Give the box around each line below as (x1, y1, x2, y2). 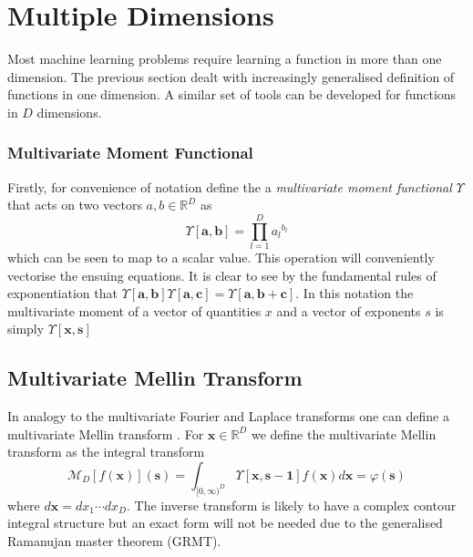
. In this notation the (295, 284, 414, 303)
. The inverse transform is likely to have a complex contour (126, 495, 457, 514)
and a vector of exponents (276, 301, 421, 320)
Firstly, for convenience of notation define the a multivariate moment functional (7, 177, 452, 196)
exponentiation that (7, 284, 118, 303)
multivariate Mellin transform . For (7, 424, 204, 443)
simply (7, 319, 45, 338)
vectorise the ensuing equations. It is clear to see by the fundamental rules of (7, 265, 437, 284)
